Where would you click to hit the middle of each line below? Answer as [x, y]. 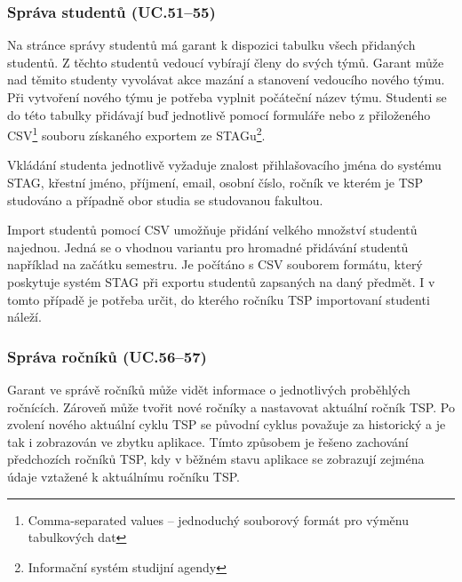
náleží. [24, 317]
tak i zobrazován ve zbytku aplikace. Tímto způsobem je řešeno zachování [208, 441]
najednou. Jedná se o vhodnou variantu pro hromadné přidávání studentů [208, 247]
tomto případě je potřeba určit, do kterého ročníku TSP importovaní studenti [219, 299]
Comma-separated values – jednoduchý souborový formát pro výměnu [218, 519]
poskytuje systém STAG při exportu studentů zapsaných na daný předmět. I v [221, 282]
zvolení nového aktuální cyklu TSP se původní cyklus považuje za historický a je [227, 424]
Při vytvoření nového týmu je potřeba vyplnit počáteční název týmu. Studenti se [227, 97]
